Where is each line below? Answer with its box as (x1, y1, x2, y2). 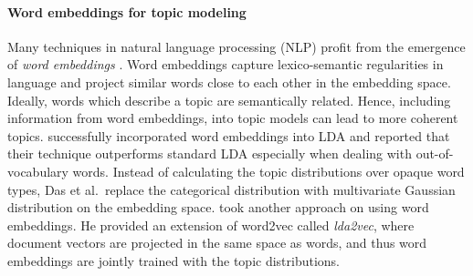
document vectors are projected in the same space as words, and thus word (7, 233, 427, 252)
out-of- (415, 144, 454, 163)
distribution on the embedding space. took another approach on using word (7, 198, 429, 217)
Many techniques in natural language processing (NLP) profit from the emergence (7, 36, 466, 56)
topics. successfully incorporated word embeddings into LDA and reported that (7, 126, 450, 145)
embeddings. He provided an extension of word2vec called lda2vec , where (7, 215, 415, 234)
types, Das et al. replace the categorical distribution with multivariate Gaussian (7, 179, 456, 199)
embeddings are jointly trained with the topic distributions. (7, 250, 341, 270)
